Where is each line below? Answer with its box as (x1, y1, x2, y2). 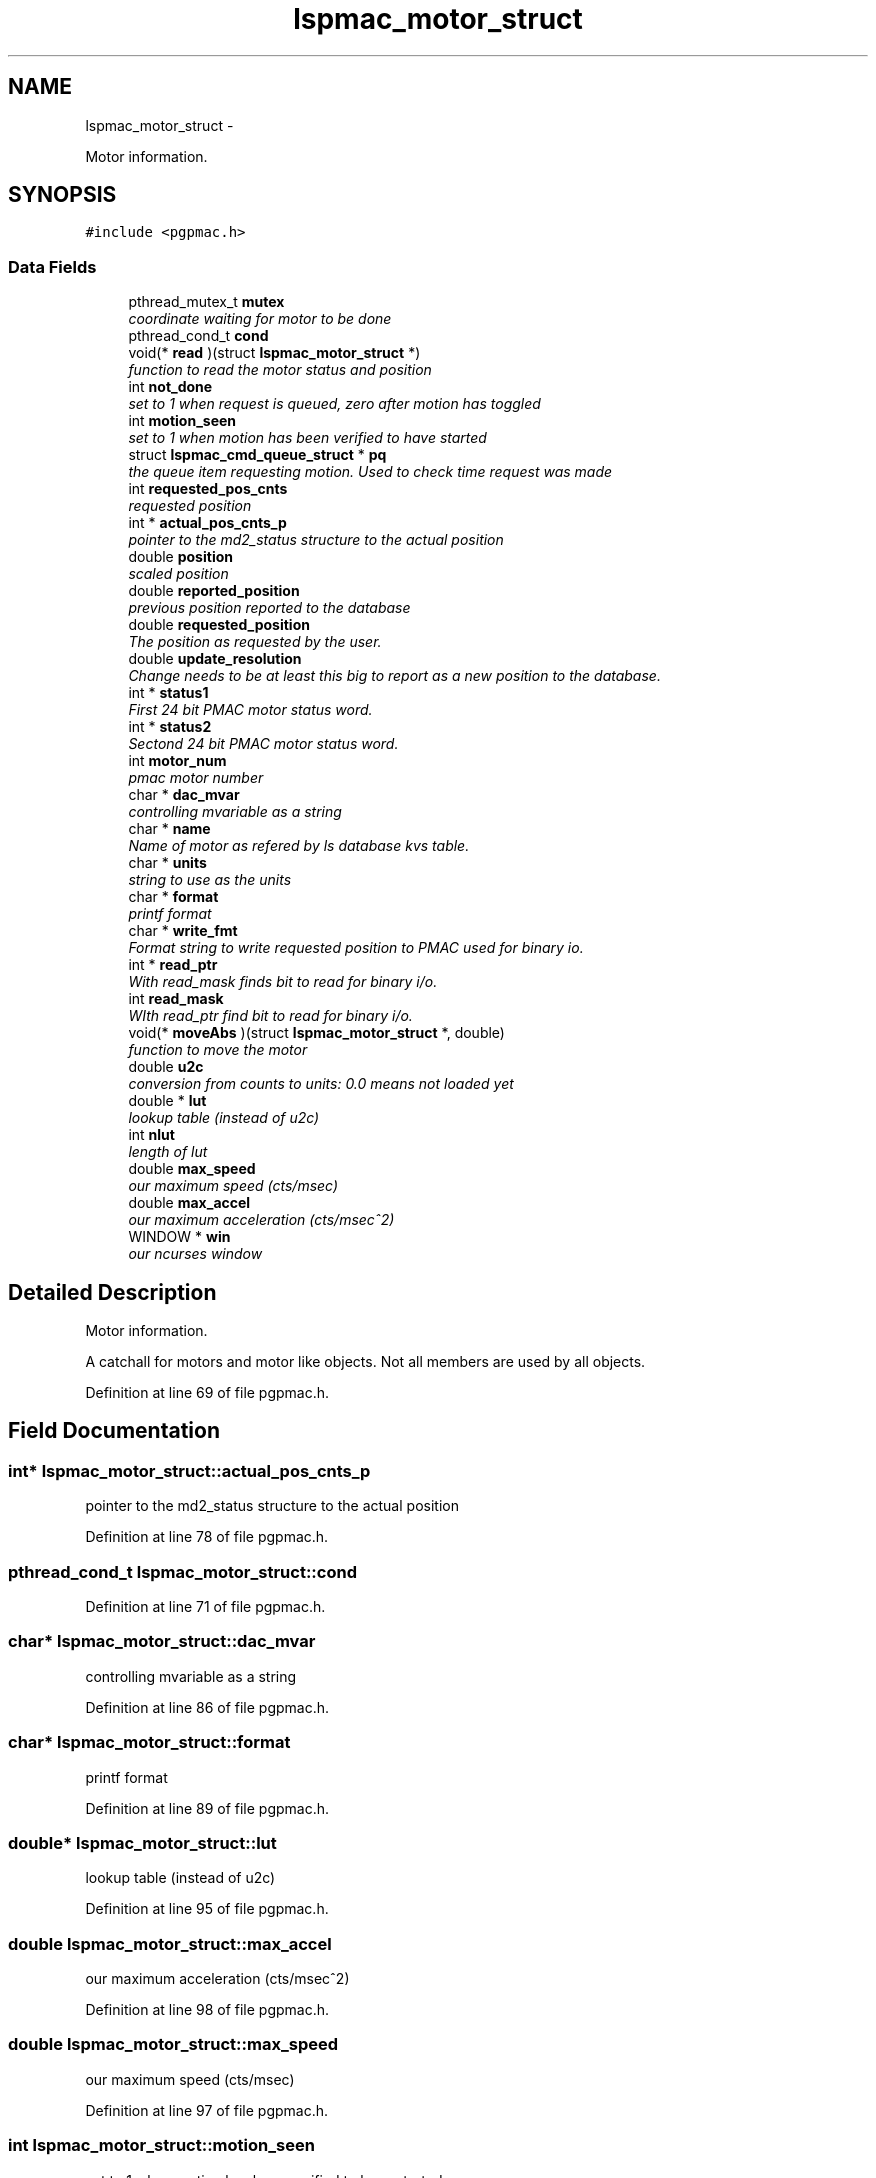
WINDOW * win (128, 1228, 231, 1246)
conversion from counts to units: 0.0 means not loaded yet (128, 1075, 514, 1093)
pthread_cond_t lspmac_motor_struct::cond (8, 1561, 357, 1582)
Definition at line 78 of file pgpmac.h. (85, 1528, 329, 1546)
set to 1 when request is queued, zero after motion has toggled (128, 395, 541, 413)
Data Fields (8, 256, 97, 277)
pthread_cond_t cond (128, 327, 269, 345)
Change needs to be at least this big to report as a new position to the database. (128, 667, 661, 685)
